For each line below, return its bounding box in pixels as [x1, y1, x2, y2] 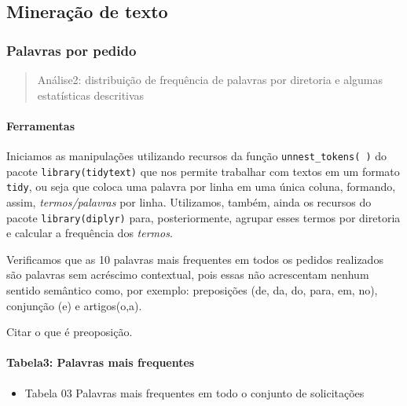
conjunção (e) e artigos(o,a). [6, 297, 142, 313]
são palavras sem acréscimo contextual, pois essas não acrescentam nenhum [6, 266, 369, 283]
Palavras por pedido [6, 40, 137, 60]
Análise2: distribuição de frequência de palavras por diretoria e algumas [37, 71, 383, 87]
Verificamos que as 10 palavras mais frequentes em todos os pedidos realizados [6, 251, 383, 267]
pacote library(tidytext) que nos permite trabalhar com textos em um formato [6, 163, 400, 179]
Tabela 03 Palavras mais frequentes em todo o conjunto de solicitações [24, 384, 365, 401]
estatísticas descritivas [37, 86, 145, 103]
